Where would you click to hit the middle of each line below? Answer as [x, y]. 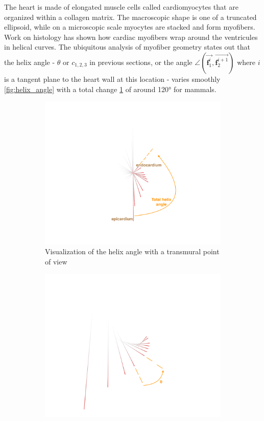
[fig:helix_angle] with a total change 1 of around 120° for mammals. [110, 89]
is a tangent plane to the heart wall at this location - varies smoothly [112, 79]
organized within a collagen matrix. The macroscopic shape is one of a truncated [130, 17]
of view [56, 262]
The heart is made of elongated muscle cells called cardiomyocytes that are [121, 7]
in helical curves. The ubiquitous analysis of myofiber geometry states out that [127, 47]
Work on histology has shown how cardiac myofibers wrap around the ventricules [131, 37]
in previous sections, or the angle [141, 62]
